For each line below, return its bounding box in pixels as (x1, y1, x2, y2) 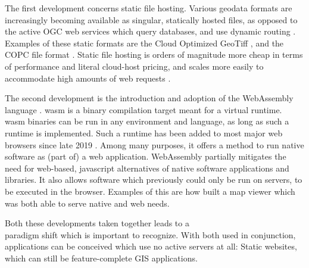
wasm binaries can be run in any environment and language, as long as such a (5, 115, 289, 127)
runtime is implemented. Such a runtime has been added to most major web (5, 126, 283, 139)
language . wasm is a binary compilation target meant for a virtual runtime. (5, 103, 282, 116)
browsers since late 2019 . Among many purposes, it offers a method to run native (5, 138, 304, 151)
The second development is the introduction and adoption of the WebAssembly (5, 92, 294, 104)
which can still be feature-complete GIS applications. (5, 251, 198, 264)
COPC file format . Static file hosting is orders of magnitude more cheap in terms (5, 48, 303, 61)
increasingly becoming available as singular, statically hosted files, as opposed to (5, 13, 298, 26)
